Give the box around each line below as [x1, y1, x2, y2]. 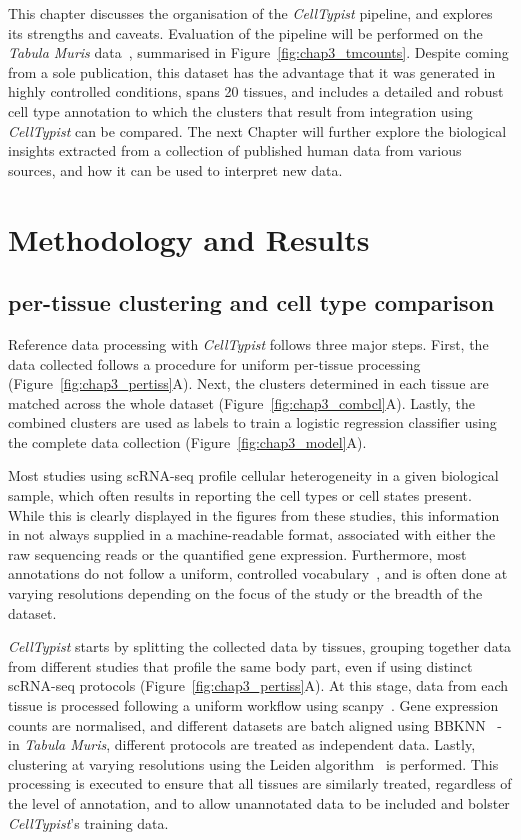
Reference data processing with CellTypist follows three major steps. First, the [8, 333, 489, 354]
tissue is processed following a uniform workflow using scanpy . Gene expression [8, 695, 499, 716]
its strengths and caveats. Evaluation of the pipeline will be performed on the [8, 22, 483, 43]
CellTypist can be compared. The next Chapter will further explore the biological [8, 120, 507, 141]
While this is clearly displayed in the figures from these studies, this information [8, 504, 500, 525]
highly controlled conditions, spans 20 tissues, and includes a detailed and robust [8, 81, 504, 102]
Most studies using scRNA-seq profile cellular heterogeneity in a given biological [8, 465, 499, 486]
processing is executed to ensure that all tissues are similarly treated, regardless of [8, 773, 512, 794]
